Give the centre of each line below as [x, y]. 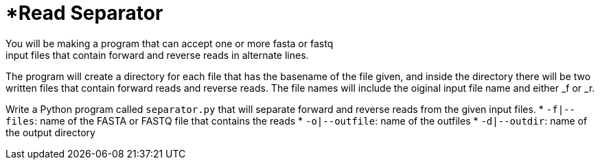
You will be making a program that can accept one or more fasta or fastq [170, 43]
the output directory [50, 132]
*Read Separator [84, 13]
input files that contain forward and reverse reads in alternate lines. [157, 55]
